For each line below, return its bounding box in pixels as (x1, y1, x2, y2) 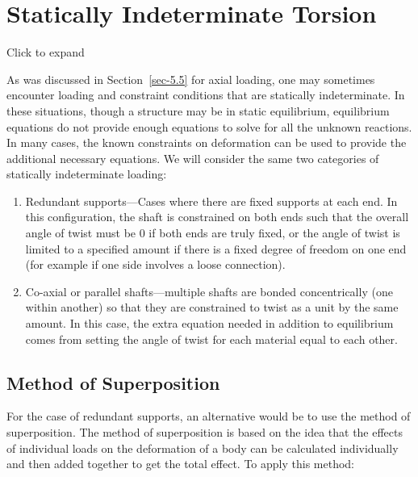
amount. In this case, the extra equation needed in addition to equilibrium (25, 315, 394, 332)
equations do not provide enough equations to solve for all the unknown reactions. (6, 118, 412, 135)
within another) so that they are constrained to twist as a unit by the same (25, 299, 399, 316)
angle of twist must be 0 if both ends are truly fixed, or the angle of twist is (25, 224, 400, 241)
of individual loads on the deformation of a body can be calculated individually (6, 439, 399, 456)
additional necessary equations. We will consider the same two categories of (6, 149, 379, 166)
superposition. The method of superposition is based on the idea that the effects (6, 424, 403, 441)
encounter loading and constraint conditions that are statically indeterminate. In (6, 86, 405, 103)
